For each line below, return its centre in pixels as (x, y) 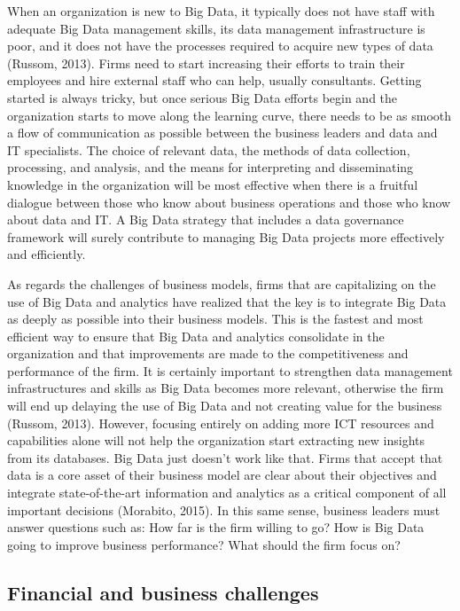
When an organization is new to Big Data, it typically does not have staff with (221, 11)
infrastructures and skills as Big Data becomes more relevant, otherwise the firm (226, 388)
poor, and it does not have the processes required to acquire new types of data (220, 46)
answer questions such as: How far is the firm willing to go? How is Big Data (216, 527)
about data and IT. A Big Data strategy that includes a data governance (206, 219)
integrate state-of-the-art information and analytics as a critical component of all (227, 493)
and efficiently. (47, 254)
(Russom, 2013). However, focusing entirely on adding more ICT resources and (221, 423)
